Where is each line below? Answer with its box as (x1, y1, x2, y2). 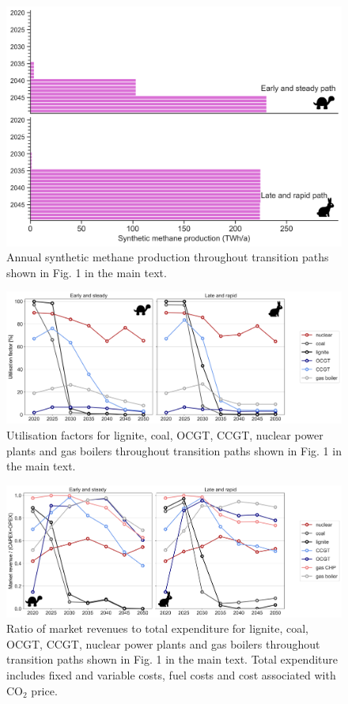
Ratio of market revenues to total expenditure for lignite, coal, (6, 620, 308, 637)
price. (31, 682, 58, 698)
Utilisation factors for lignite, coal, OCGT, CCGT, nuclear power (6, 426, 323, 443)
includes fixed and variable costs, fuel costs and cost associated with (6, 667, 336, 683)
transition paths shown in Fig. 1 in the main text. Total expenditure (6, 651, 338, 668)
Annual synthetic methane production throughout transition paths (6, 249, 329, 265)
